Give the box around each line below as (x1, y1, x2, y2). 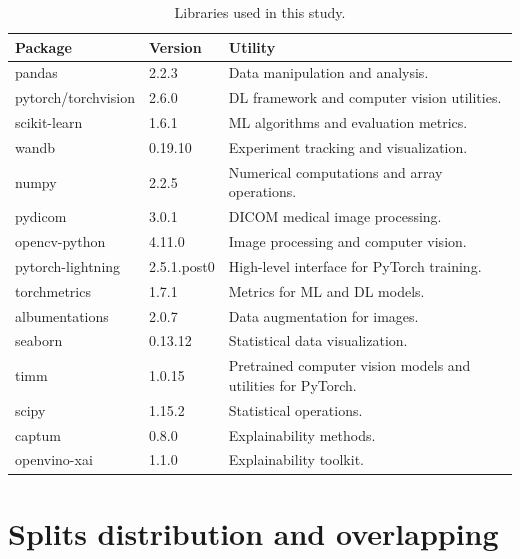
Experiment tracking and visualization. (228, 136, 468, 157)
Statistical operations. (228, 399, 363, 420)
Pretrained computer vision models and (228, 355, 471, 376)
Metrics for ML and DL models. (228, 280, 425, 301)
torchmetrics (15, 280, 91, 301)
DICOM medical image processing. (228, 206, 442, 227)
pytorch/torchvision (15, 87, 135, 108)
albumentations (15, 305, 109, 326)
